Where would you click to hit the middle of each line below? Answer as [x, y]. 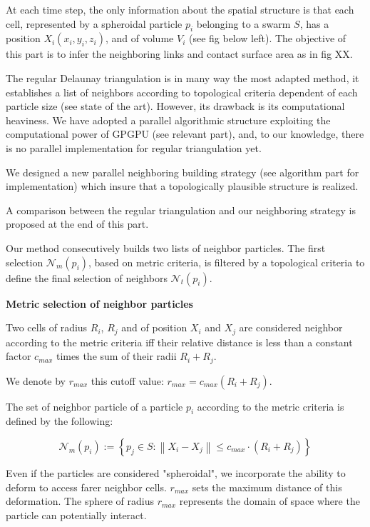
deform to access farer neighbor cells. [86, 487]
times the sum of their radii [117, 356]
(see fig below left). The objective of [267, 38]
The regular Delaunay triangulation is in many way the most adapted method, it [183, 77]
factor [19, 356]
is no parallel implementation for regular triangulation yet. [134, 147]
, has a [314, 23]
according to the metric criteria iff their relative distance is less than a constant [179, 342]
